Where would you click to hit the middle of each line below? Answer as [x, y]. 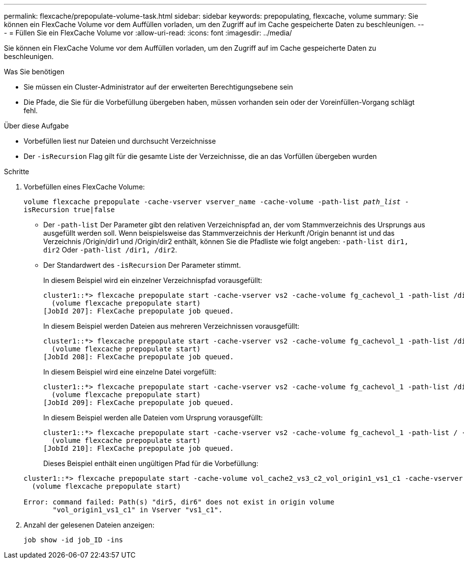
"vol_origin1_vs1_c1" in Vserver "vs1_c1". [138, 510]
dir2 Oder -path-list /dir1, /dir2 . [110, 250]
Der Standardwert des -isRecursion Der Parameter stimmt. [142, 265]
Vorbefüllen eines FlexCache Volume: [84, 187]
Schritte [17, 172]
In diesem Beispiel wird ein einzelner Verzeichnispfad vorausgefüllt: [153, 280]
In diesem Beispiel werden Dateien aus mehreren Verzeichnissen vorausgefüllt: [172, 326]
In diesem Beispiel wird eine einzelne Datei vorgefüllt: [130, 372]
